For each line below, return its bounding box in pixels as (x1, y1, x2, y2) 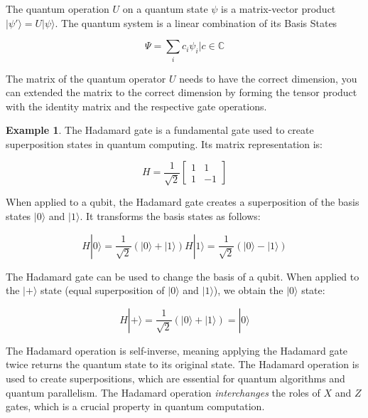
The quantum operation (6, 1, 109, 16)
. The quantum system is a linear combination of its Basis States (55, 15, 337, 30)
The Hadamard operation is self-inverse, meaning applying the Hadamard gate (6, 343, 348, 357)
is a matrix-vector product (221, 1, 336, 16)
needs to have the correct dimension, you (179, 70, 357, 85)
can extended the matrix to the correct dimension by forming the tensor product (6, 85, 357, 100)
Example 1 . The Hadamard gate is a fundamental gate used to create (6, 122, 314, 137)
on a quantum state (122, 1, 208, 16)
